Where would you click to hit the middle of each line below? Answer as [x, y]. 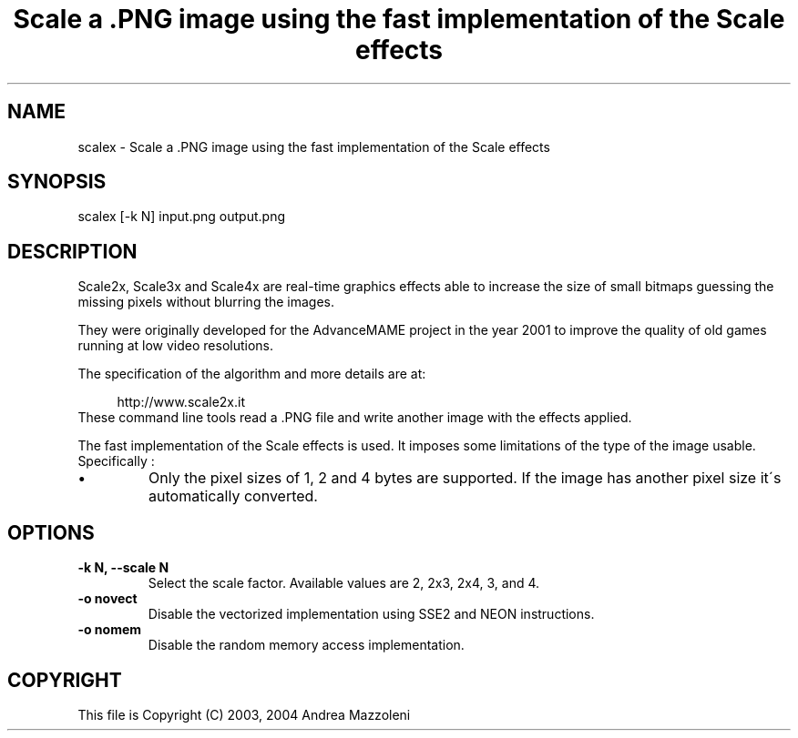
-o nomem [110, 630]
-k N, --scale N [123, 568]
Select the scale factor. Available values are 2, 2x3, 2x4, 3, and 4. [344, 583]
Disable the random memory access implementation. [306, 645]
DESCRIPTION [72, 251]
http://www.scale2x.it [181, 402]
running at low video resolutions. [176, 346]
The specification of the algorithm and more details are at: [252, 374]
